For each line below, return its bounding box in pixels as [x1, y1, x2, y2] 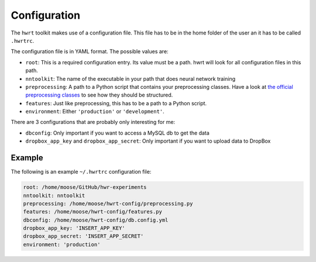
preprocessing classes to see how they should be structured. [25, 91, 173, 99]
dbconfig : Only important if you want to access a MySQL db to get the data [25, 129, 210, 136]
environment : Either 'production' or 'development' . [25, 108, 165, 115]
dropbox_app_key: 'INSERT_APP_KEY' [23, 225, 125, 232]
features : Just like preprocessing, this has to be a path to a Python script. [25, 99, 207, 106]
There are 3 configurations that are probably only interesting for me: [11, 119, 176, 126]
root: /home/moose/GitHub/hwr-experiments [23, 184, 147, 191]
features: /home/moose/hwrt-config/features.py [23, 208, 162, 215]
